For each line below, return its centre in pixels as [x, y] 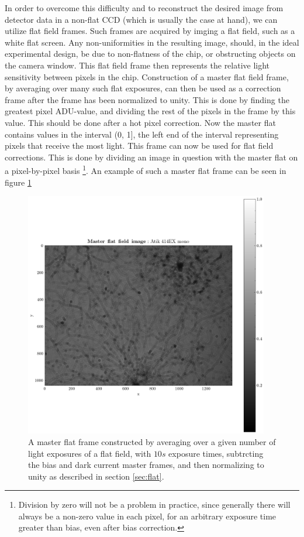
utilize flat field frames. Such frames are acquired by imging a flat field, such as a [150, 31]
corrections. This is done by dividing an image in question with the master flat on [151, 157]
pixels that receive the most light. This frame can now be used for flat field [139, 146]
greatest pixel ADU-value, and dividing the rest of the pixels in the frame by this [150, 111]
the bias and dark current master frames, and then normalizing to [146, 465]
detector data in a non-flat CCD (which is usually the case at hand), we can [141, 19]
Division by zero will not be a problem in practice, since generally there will [154, 504]
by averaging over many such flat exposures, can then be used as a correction [143, 88]
